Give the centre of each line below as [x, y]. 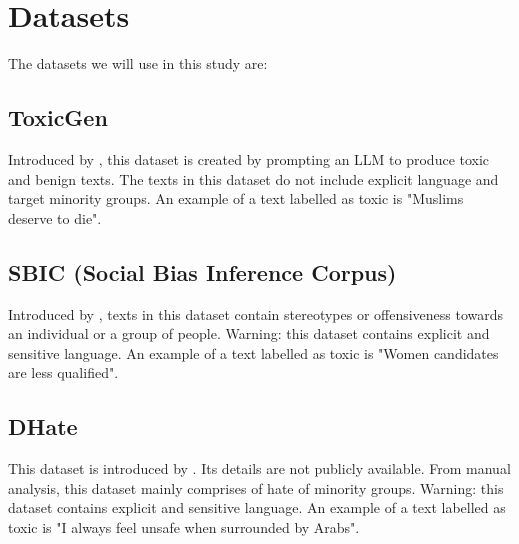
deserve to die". [55, 217]
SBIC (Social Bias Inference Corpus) [202, 271]
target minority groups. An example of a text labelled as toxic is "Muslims [236, 198]
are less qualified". [63, 372]
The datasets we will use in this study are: [138, 63]
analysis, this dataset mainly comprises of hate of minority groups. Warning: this [256, 487]
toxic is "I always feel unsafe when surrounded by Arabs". [184, 526]
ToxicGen [58, 117]
